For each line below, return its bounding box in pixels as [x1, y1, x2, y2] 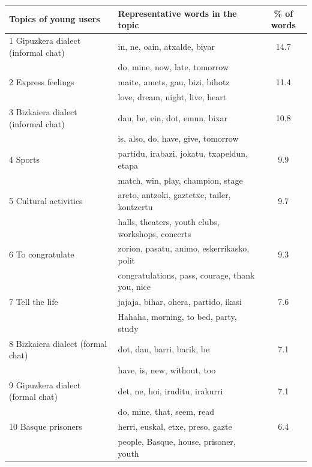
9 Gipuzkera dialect [9, 378, 81, 391]
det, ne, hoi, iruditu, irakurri [118, 384, 223, 397]
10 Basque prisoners [9, 420, 82, 433]
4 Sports [9, 152, 40, 165]
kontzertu [118, 200, 153, 213]
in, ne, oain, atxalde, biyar [118, 40, 215, 52]
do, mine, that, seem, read [118, 405, 214, 418]
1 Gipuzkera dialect [9, 34, 81, 46]
